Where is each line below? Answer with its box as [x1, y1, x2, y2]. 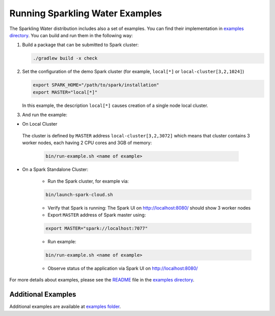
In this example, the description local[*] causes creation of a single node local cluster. [22, 102, 208, 108]
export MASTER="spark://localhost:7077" [45, 225, 148, 231]
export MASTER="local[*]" [33, 89, 98, 95]
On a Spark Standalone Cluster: [22, 166, 89, 173]
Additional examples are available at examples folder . [9, 303, 121, 310]
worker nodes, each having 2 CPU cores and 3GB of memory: [22, 140, 152, 146]
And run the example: [22, 112, 67, 118]
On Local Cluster [22, 121, 58, 127]
